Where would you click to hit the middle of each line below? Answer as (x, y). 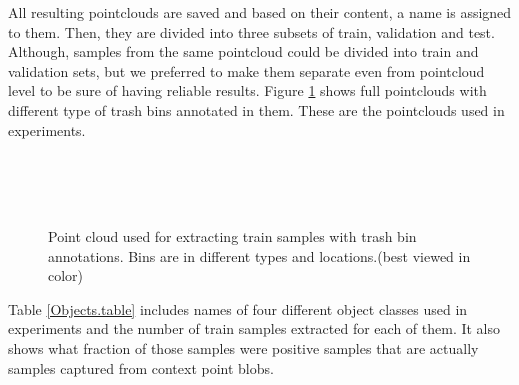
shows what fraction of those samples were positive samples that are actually (243, 347)
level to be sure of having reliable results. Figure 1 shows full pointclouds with (247, 90)
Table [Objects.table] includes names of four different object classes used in (238, 308)
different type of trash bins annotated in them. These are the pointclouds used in (256, 109)
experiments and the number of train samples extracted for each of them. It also (254, 328)
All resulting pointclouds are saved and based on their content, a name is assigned (260, 12)
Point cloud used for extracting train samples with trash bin (232, 235)
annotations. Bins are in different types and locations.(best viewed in (259, 255)
